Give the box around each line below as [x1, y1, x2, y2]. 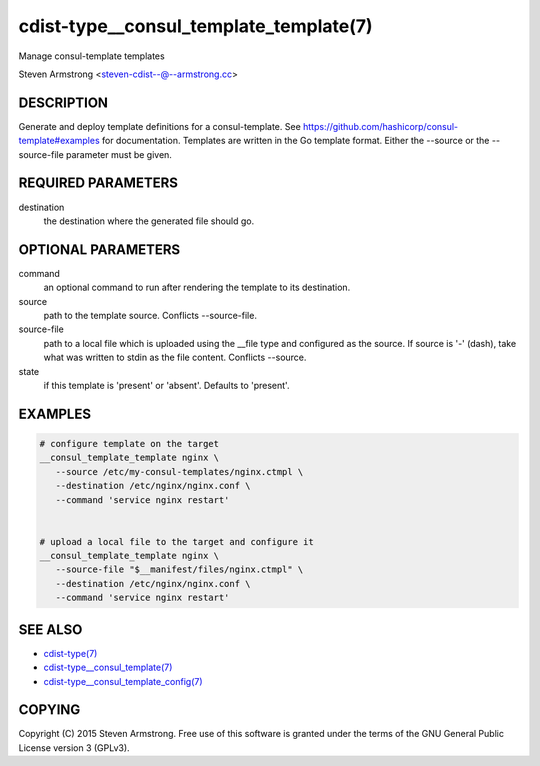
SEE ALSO [18, 621, 83, 638]
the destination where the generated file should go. [43, 215, 255, 227]
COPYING [18, 701, 81, 719]
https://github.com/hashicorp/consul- [303, 120, 459, 132]
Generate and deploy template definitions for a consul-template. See [18, 120, 302, 132]
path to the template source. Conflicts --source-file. [43, 310, 257, 321]
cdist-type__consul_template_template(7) [18, 15, 374, 37]
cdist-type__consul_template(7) [43, 661, 173, 674]
